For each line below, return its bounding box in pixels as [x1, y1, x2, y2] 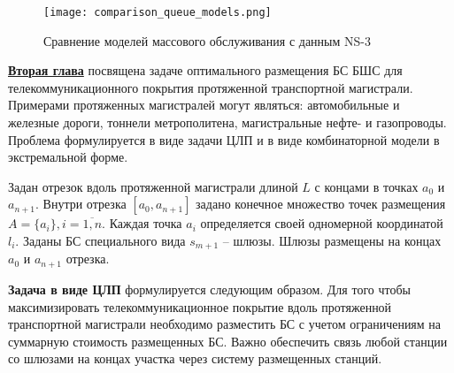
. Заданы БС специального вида [15, 232, 186, 249]
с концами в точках [314, 177, 419, 195]
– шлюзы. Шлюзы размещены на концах [222, 232, 442, 249]
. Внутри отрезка [35, 194, 127, 213]
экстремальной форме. [8, 148, 128, 166]
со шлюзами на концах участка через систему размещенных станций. [8, 349, 382, 368]
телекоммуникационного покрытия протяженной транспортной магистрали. [8, 78, 413, 96]
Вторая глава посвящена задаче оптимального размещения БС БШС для [8, 61, 403, 80]
